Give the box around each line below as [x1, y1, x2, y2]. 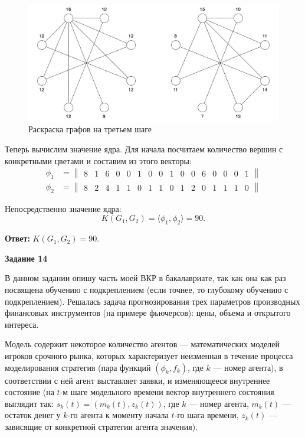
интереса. [5, 318, 39, 330]
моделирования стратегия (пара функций [5, 361, 151, 373]
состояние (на [5, 386, 54, 398]
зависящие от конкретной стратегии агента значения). [5, 420, 198, 432]
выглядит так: [5, 397, 54, 409]
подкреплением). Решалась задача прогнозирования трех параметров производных [5, 295, 300, 307]
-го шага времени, [174, 409, 239, 421]
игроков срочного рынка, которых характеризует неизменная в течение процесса [5, 350, 293, 362]
